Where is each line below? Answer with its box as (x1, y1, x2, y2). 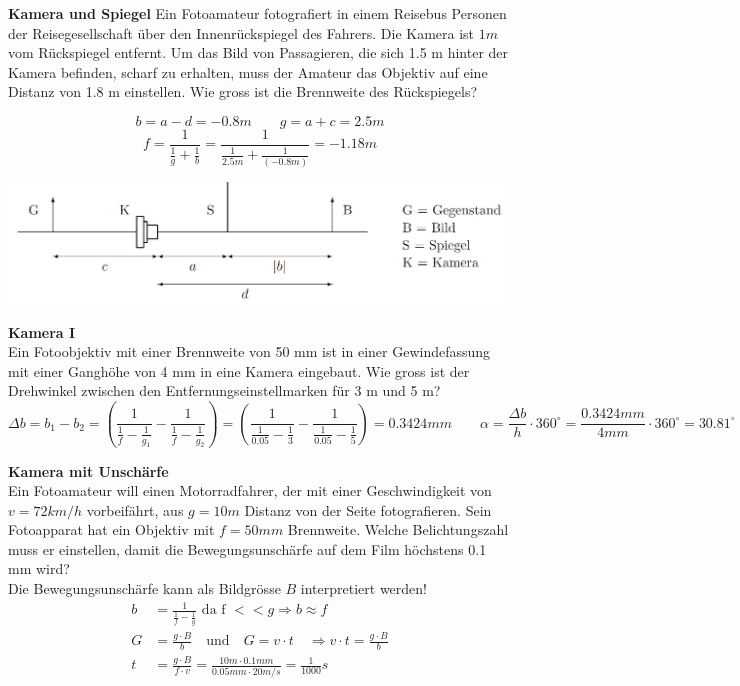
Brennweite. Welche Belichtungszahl (287, 519, 509, 540)
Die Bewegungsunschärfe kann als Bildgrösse (8, 578, 281, 599)
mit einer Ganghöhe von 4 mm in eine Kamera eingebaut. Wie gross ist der (8, 360, 470, 381)
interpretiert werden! (300, 578, 428, 599)
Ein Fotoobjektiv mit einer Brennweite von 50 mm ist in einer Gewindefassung (8, 341, 491, 362)
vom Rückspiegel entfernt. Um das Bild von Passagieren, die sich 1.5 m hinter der (8, 42, 509, 63)
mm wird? (8, 558, 70, 579)
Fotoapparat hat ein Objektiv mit (8, 519, 215, 540)
